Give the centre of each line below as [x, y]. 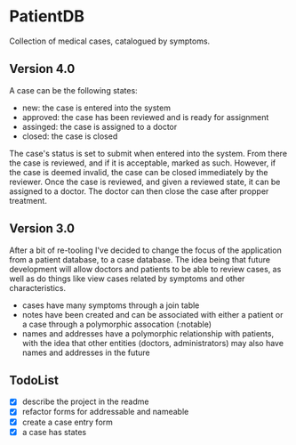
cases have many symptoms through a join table [111, 305]
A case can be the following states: [73, 90]
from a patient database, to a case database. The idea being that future [140, 259]
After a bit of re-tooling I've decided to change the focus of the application [145, 250]
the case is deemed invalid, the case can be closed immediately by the [139, 172]
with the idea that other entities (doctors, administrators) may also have [153, 343]
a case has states [54, 432]
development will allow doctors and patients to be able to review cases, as [145, 269]
